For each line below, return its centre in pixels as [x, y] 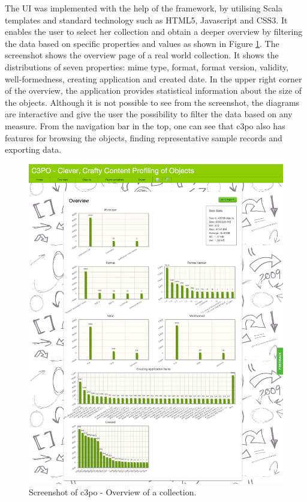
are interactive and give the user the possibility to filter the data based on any [149, 114]
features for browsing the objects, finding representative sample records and [144, 137]
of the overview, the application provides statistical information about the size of [153, 90]
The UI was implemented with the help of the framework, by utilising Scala [144, 8]
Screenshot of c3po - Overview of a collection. [113, 492]
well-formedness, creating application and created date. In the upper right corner [153, 78]
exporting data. [33, 149]
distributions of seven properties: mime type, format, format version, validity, [147, 66]
